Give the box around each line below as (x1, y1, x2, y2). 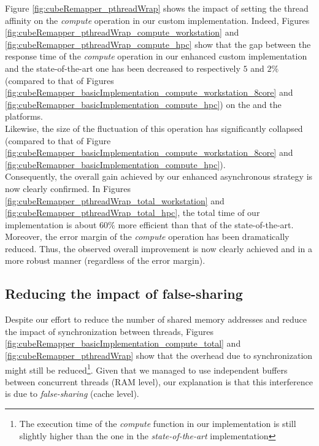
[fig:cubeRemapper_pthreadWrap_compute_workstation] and (5, 26, 239, 39)
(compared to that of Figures (5, 74, 114, 87)
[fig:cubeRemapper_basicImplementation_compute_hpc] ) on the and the (5, 98, 282, 110)
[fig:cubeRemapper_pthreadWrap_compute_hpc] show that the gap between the (5, 37, 311, 50)
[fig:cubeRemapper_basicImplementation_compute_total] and (5, 337, 241, 350)
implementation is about (5, 218, 97, 231)
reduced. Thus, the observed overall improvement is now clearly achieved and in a (5, 242, 312, 255)
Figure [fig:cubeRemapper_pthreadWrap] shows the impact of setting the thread (5, 2, 309, 14)
